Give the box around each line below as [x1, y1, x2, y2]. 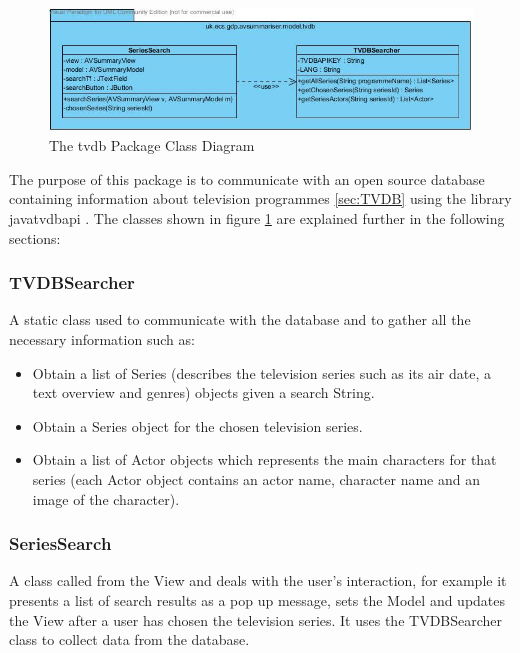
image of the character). [32, 488, 180, 509]
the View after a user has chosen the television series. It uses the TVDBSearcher [9, 609, 503, 630]
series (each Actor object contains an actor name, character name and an [32, 469, 480, 490]
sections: [9, 227, 61, 248]
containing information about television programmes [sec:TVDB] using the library [9, 188, 512, 209]
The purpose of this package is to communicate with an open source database [9, 168, 485, 189]
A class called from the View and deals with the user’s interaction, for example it [9, 570, 507, 591]
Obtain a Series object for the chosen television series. [32, 415, 363, 436]
